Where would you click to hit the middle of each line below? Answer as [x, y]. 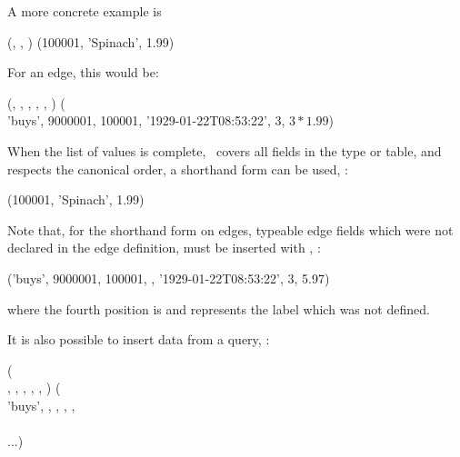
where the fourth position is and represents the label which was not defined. [219, 308]
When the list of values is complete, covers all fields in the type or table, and [225, 150]
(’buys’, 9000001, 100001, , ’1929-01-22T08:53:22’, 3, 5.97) [169, 278]
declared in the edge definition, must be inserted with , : [164, 248]
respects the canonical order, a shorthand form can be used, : [178, 169]
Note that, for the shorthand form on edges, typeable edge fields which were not [230, 229]
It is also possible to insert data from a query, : [139, 339]
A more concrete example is [85, 11]
